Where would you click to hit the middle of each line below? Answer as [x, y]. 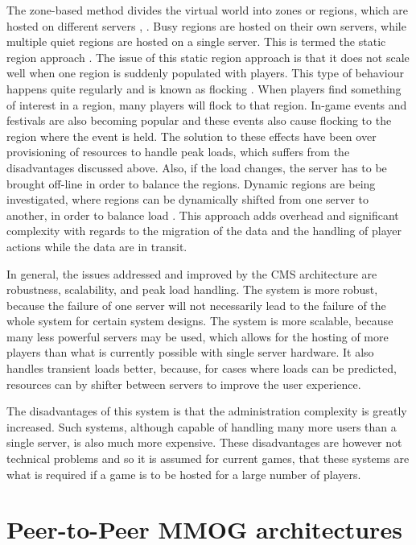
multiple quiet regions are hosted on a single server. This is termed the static [196, 41]
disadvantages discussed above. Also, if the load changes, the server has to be [197, 167]
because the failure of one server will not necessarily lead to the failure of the [196, 305]
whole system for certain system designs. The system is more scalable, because [200, 321]
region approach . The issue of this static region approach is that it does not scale [208, 57]
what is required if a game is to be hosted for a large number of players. [184, 474]
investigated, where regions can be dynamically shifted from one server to [188, 199]
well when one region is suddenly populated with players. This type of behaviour [205, 73]
